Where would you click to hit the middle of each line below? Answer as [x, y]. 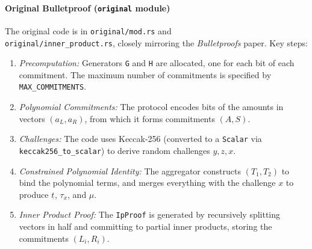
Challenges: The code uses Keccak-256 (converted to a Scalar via [140, 139]
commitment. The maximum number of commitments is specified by [145, 74]
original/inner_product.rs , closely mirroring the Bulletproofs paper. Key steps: [156, 42]
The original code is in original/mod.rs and [88, 30]
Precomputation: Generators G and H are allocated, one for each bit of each [157, 63]
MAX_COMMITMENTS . [53, 86]
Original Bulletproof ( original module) [88, 8]
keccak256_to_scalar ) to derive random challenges [114, 150]
